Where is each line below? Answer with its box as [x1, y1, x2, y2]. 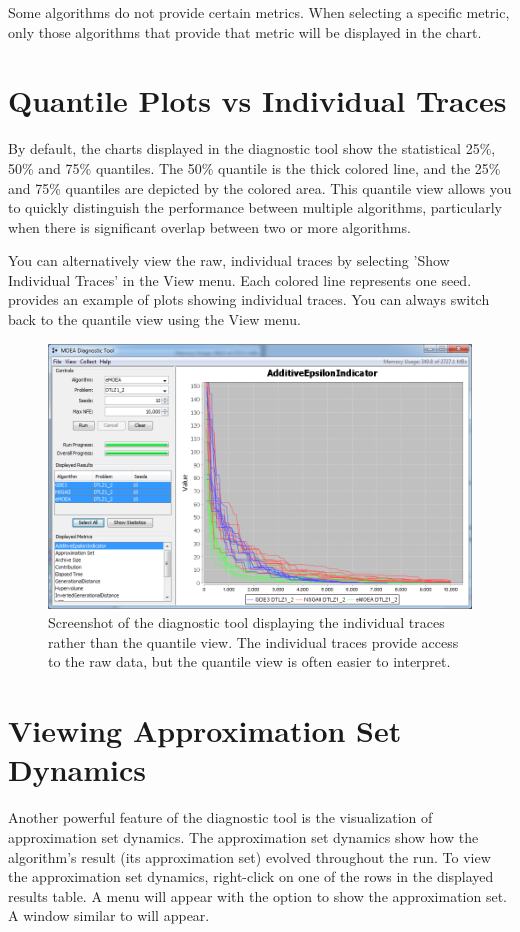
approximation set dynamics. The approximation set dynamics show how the [8, 826, 479, 847]
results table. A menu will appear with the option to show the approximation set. [8, 885, 507, 906]
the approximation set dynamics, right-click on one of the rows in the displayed [8, 866, 494, 887]
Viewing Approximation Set [8, 710, 402, 751]
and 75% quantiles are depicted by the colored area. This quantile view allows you [8, 177, 512, 198]
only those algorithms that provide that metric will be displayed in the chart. [8, 21, 482, 42]
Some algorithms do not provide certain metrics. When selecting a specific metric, [8, 2, 510, 22]
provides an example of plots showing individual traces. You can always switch [8, 289, 490, 310]
